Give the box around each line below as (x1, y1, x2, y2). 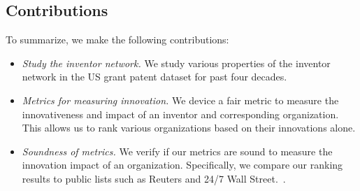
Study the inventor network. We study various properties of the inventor (22, 55, 331, 70)
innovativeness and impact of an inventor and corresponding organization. (22, 106, 339, 121)
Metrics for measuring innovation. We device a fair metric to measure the (22, 92, 339, 107)
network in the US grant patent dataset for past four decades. (22, 69, 287, 84)
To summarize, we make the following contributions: (6, 32, 229, 47)
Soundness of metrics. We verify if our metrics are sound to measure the (22, 143, 333, 158)
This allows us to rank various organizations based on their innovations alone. (22, 120, 356, 135)
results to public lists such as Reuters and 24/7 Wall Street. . (22, 171, 286, 185)
